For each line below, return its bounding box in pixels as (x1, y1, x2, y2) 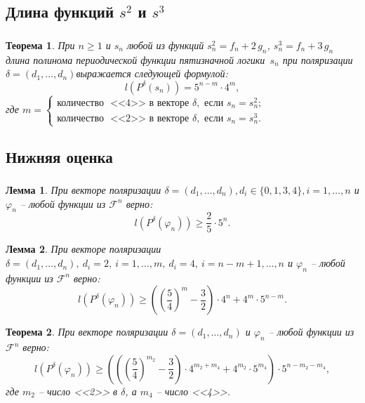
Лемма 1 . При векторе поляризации (6, 183, 161, 197)
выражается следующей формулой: (76, 66, 228, 81)
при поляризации (282, 52, 353, 67)
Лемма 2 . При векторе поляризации (6, 242, 161, 256)
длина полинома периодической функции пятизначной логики (6, 52, 265, 67)
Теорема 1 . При (6, 37, 75, 52)
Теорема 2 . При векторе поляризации (6, 324, 168, 339)
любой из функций (126, 37, 204, 52)
